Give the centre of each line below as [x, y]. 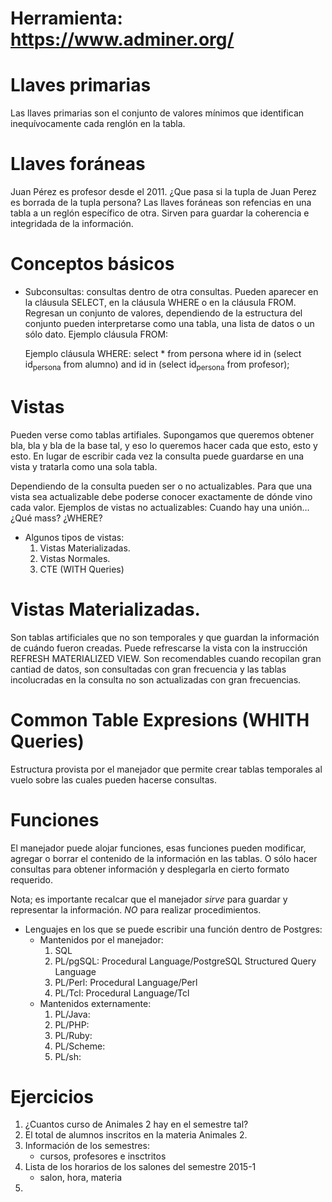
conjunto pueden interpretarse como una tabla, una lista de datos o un [169, 323]
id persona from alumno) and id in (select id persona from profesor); [157, 365]
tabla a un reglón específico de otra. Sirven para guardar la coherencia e [160, 213]
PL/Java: [72, 1014]
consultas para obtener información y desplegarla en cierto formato [150, 869]
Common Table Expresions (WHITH [160, 719]
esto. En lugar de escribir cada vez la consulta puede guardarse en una [157, 456]
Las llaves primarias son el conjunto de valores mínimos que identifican [157, 113]
